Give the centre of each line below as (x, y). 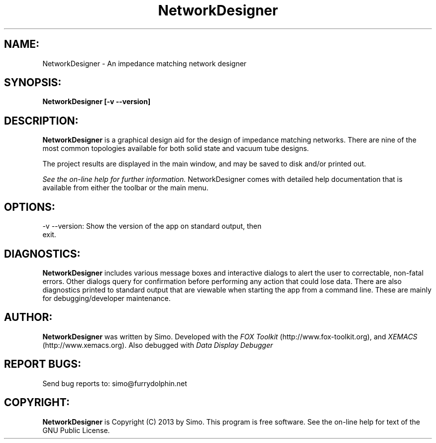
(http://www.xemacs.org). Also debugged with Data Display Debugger (158, 345)
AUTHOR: (28, 317)
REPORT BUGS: (43, 364)
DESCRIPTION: (41, 121)
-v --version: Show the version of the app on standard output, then (152, 226)
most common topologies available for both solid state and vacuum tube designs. (176, 148)
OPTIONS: (30, 207)
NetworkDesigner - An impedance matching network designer (145, 63)
